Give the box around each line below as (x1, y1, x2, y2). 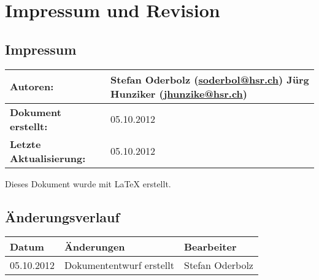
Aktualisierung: (10, 150, 86, 165)
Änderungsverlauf (5, 207, 120, 226)
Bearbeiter (183, 239, 237, 254)
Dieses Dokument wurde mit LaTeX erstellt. (5, 177, 171, 190)
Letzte (10, 136, 41, 151)
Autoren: (10, 79, 54, 94)
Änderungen (64, 239, 125, 254)
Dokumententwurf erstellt (64, 258, 174, 273)
